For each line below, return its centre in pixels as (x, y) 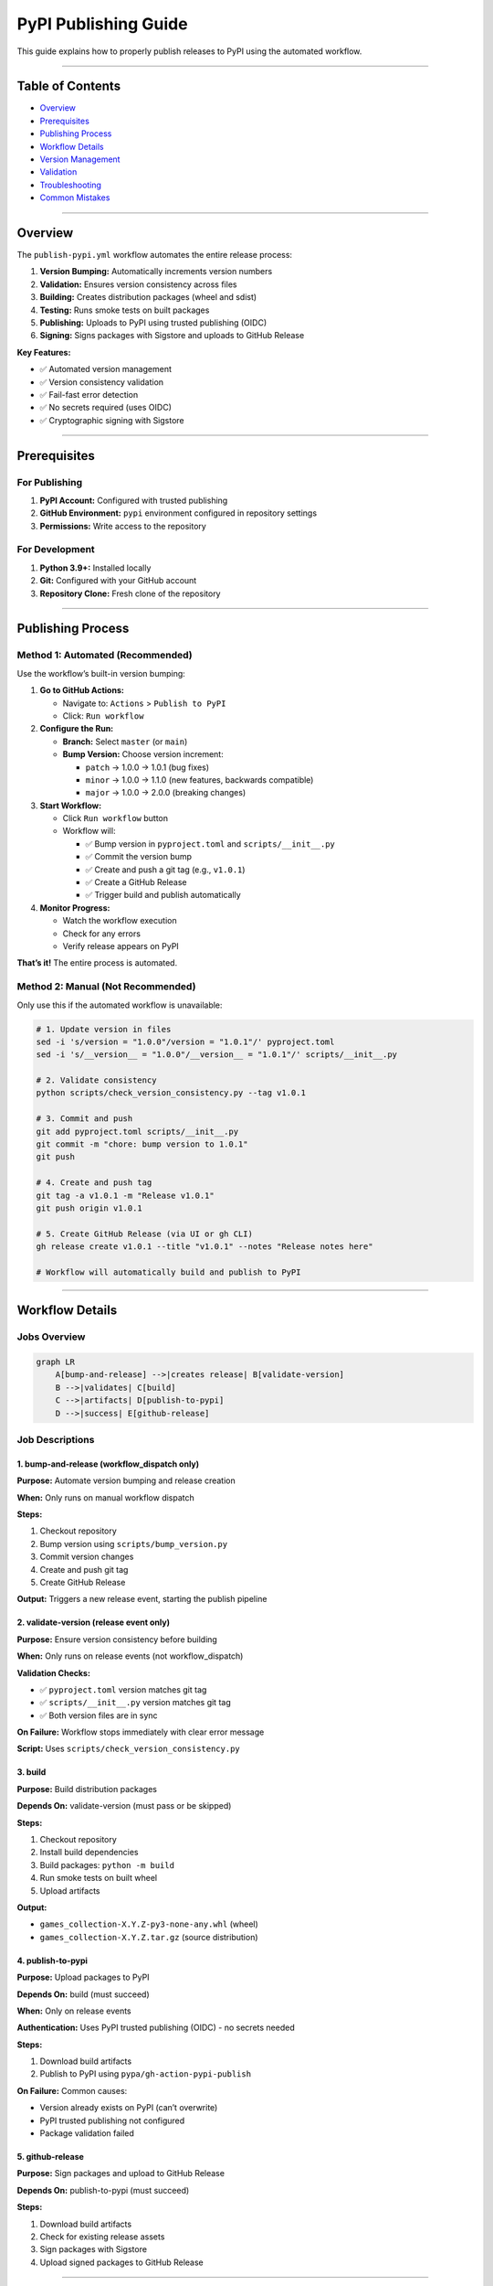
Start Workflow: (71, 806)
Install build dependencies (89, 1853)
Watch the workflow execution (120, 921)
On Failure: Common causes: (72, 2090)
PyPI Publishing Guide (102, 24)
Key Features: (44, 352)
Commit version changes (87, 1557)
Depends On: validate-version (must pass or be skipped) (124, 1806)
